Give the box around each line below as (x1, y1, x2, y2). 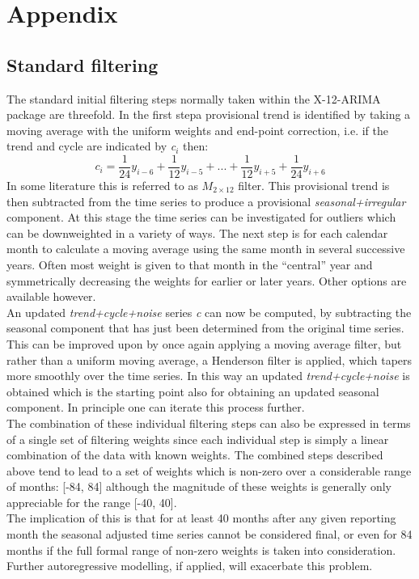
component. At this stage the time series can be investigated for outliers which (6, 209, 396, 226)
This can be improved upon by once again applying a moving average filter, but (6, 335, 402, 352)
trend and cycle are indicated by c (6, 137, 176, 154)
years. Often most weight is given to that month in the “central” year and (6, 256, 373, 273)
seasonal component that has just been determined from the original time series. (6, 319, 404, 336)
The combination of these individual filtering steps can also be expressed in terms (6, 414, 411, 431)
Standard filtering (6, 52, 159, 77)
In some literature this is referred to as (6, 177, 198, 194)
